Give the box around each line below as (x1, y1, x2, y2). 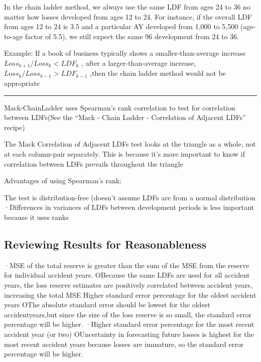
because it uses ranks (4, 211, 69, 222)
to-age (4, 31, 23, 41)
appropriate (4, 78, 40, 88)
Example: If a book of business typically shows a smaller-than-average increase (4, 48, 246, 58)
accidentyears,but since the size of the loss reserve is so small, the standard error (4, 309, 251, 319)
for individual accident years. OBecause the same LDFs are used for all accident (4, 270, 250, 280)
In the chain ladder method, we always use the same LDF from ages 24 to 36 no (4, 2, 250, 12)
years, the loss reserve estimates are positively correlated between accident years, (4, 279, 252, 290)
